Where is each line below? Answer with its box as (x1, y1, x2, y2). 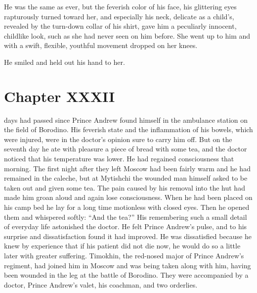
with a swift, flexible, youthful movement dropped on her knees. (4, 40, 198, 50)
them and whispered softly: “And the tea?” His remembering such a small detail (4, 211, 247, 222)
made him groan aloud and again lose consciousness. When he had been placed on (4, 192, 253, 202)
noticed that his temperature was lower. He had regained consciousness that (4, 153, 234, 164)
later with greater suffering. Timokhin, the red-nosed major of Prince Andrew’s (4, 250, 244, 260)
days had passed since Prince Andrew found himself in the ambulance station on (4, 114, 248, 125)
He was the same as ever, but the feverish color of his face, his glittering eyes (4, 1, 237, 11)
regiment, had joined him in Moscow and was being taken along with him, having (4, 260, 251, 270)
